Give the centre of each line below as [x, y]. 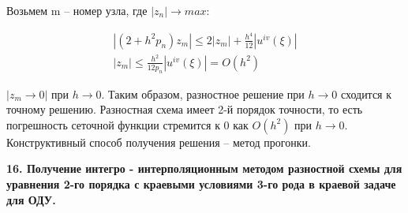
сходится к [366, 93]
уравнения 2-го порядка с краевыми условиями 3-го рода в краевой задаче [201, 183]
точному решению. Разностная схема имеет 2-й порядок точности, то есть [185, 109]
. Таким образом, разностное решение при [203, 93]
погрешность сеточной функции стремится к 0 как [127, 124]
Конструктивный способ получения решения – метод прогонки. [159, 142]
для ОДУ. [31, 199]
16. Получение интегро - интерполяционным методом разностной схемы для [204, 168]
